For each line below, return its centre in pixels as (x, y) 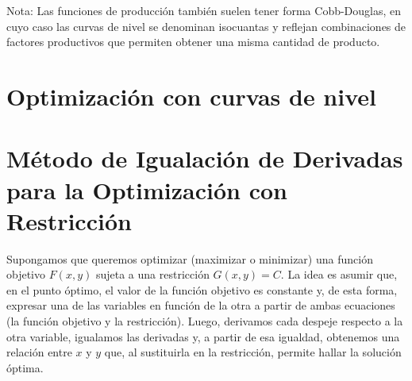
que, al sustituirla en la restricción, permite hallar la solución (253, 352)
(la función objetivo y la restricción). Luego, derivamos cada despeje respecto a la (205, 321)
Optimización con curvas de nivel (191, 96)
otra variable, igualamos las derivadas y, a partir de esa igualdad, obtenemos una (203, 336)
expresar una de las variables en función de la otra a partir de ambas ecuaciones (201, 305)
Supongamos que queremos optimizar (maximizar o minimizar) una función (190, 258)
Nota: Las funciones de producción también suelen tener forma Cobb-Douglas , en (204, 10)
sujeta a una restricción (152, 274)
